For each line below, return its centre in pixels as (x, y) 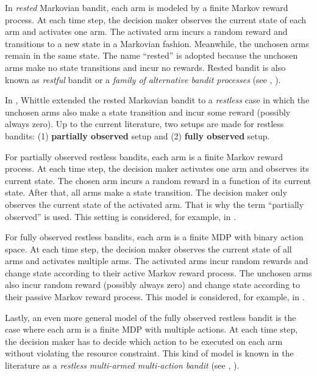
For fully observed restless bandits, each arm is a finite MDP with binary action (154, 237)
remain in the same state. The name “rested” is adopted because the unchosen (151, 55)
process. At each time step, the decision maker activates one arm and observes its (157, 168)
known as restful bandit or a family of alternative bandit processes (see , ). (143, 79)
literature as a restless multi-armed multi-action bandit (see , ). (122, 365)
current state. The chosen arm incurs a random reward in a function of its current (158, 180)
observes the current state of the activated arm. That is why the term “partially (155, 204)
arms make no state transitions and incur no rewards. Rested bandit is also (145, 67)
